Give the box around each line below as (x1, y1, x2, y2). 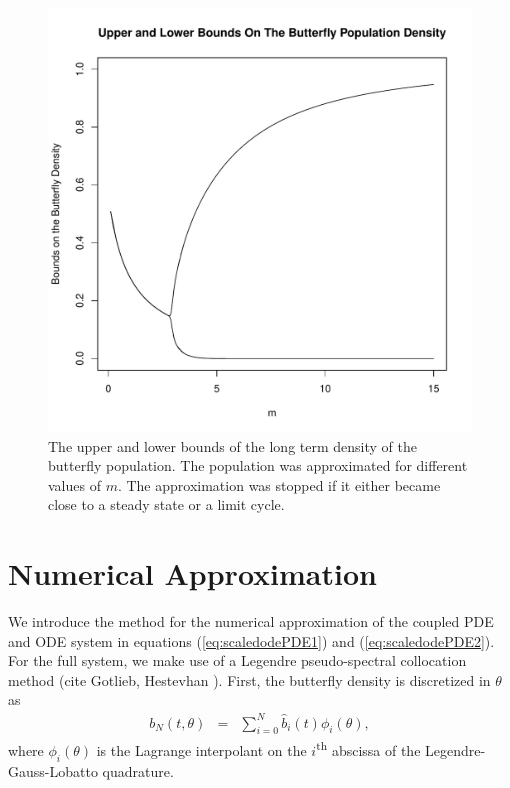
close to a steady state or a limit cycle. (48, 494, 285, 515)
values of (48, 474, 101, 495)
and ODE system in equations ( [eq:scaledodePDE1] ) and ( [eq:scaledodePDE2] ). (8, 630, 495, 651)
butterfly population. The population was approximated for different (48, 455, 468, 476)
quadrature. (102, 760, 174, 781)
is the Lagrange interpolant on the (96, 740, 307, 761)
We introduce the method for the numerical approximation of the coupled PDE (8, 611, 494, 632)
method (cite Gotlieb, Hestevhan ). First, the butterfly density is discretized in (8, 669, 491, 690)
